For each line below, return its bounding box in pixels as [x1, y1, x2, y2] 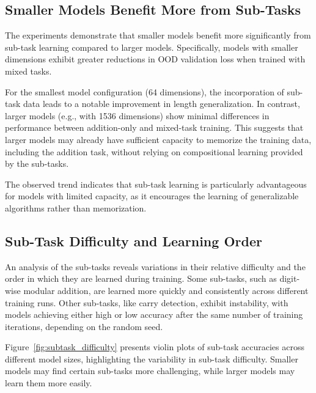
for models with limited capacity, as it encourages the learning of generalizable [5, 189, 299, 202]
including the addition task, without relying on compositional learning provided [5, 145, 303, 158]
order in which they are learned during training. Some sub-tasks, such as [5, 272, 277, 285]
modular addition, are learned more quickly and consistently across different [23, 284, 309, 296]
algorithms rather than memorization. [5, 201, 147, 214]
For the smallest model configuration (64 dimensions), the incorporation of [5, 85, 284, 98]
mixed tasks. [5, 64, 52, 77]
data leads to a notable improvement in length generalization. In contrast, [23, 97, 300, 110]
